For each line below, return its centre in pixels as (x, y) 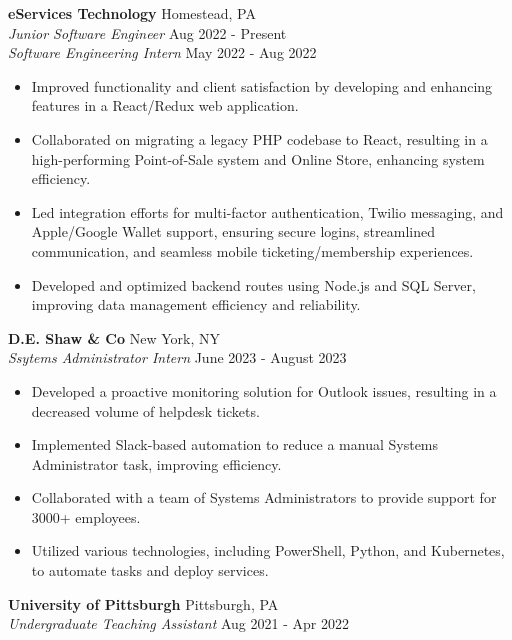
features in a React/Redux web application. (165, 105)
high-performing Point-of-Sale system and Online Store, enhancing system (258, 158)
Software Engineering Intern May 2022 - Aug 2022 (162, 52)
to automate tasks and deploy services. (150, 570)
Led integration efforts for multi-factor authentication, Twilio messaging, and (267, 211)
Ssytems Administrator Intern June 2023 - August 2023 (177, 357)
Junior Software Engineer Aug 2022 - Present (147, 32)
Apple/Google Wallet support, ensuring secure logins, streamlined (233, 231)
